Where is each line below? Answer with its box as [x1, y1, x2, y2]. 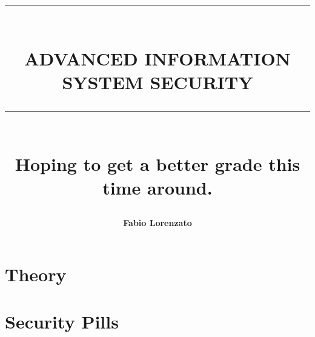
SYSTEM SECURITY [62, 69, 253, 94]
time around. [102, 175, 213, 200]
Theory [5, 262, 67, 287]
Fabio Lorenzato [123, 216, 192, 229]
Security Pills [5, 309, 119, 334]
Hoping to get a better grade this [15, 152, 300, 176]
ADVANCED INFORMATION [24, 45, 291, 70]
